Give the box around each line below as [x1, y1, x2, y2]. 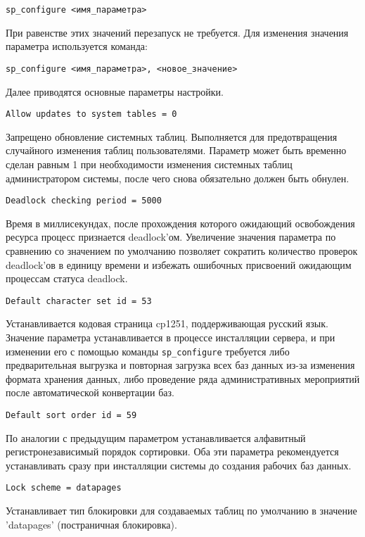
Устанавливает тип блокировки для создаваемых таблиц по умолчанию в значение [6, 503, 357, 518]
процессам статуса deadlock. [6, 271, 128, 286]
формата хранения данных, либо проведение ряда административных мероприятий [6, 371, 360, 386]
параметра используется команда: [6, 39, 148, 53]
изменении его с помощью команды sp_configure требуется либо [6, 343, 290, 358]
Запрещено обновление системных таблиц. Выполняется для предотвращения [6, 129, 338, 144]
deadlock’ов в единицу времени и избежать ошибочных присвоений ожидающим [6, 257, 352, 272]
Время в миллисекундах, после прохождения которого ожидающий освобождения [6, 215, 355, 230]
